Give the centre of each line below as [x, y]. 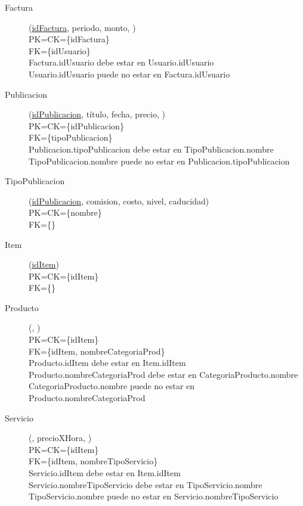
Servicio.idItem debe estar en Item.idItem [105, 473]
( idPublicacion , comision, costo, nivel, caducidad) [119, 201]
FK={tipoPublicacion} [71, 137]
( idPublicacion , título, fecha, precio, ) [97, 114]
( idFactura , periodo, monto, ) [82, 27]
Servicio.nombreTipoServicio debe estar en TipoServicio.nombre [146, 484]
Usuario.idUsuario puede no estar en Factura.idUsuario [129, 74]
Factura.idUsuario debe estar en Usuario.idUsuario [121, 62]
